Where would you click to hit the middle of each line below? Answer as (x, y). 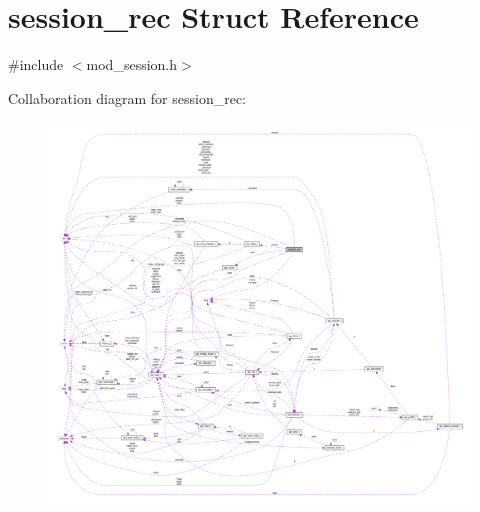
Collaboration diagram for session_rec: (127, 97)
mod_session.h (132, 64)
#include (36, 64)
